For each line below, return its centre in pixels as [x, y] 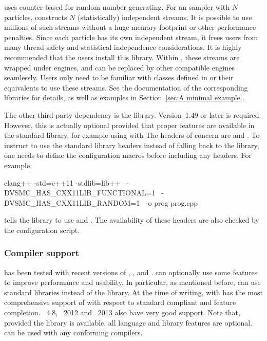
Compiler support [42, 253]
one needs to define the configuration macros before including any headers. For [128, 155]
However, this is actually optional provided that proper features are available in [129, 125]
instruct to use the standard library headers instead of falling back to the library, [132, 145]
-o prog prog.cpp [172, 202]
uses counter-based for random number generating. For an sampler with [117, 7]
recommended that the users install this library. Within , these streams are [122, 57]
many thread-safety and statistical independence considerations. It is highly [123, 47]
